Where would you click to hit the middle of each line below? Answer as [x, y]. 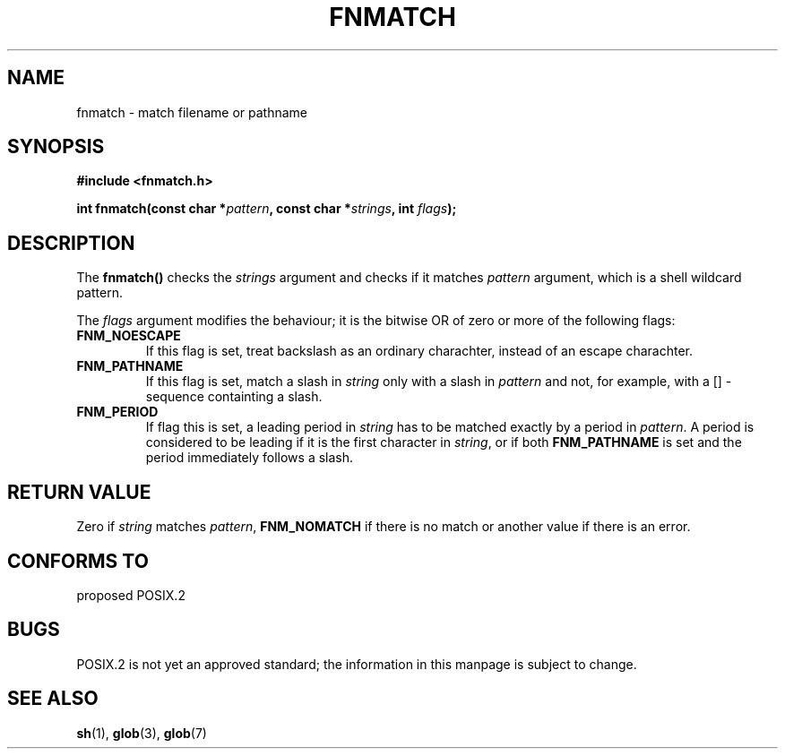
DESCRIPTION [71, 243]
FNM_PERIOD [117, 412]
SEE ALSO [53, 699]
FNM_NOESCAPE [129, 336]
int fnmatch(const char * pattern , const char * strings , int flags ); [267, 209]
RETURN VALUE [79, 492]
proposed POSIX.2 [131, 595]
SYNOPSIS [56, 147]
